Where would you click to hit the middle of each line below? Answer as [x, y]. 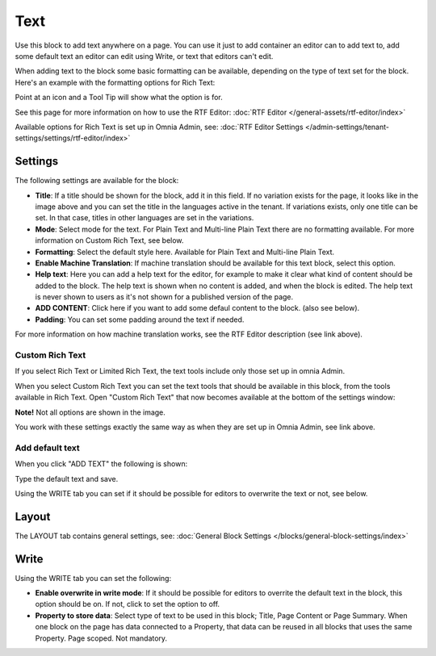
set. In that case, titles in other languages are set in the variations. [145, 218]
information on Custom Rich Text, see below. [109, 240]
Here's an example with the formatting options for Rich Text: [115, 82]
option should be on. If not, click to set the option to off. [128, 604]
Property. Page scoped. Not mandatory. [101, 638]
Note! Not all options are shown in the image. [90, 412]
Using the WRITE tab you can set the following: [93, 578]
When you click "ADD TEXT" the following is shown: [101, 464]
